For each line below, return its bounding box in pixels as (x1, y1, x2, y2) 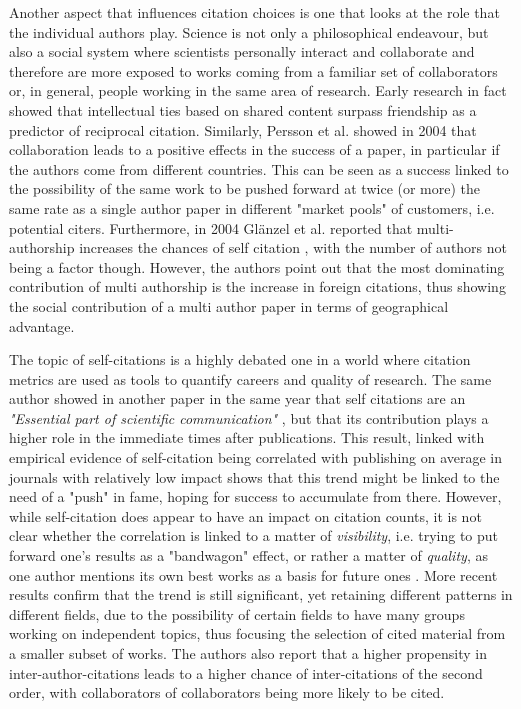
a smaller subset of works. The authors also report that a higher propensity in (9, 643, 487, 663)
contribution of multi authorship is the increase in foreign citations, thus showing (9, 276, 506, 297)
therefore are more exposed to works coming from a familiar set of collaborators (9, 60, 498, 81)
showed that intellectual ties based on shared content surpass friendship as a (9, 99, 477, 120)
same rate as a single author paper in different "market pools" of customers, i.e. (9, 197, 495, 218)
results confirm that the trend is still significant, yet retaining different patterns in (9, 584, 513, 605)
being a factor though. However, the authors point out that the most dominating (9, 256, 505, 277)
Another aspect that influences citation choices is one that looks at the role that (9, 2, 500, 22)
